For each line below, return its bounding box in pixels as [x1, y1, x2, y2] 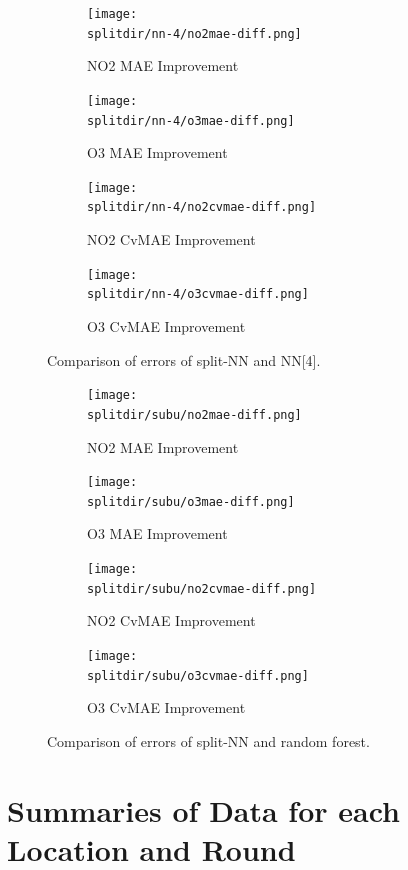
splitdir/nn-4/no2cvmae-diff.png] [87, 200, 317, 215]
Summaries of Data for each [7, 789, 401, 830]
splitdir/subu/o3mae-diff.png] [87, 494, 295, 509]
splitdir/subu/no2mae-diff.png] [87, 407, 302, 422]
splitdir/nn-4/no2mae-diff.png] [87, 26, 302, 41]
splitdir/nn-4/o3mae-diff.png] [87, 113, 295, 128]
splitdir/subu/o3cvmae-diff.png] [87, 668, 309, 683]
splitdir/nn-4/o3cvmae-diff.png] [87, 287, 309, 302]
